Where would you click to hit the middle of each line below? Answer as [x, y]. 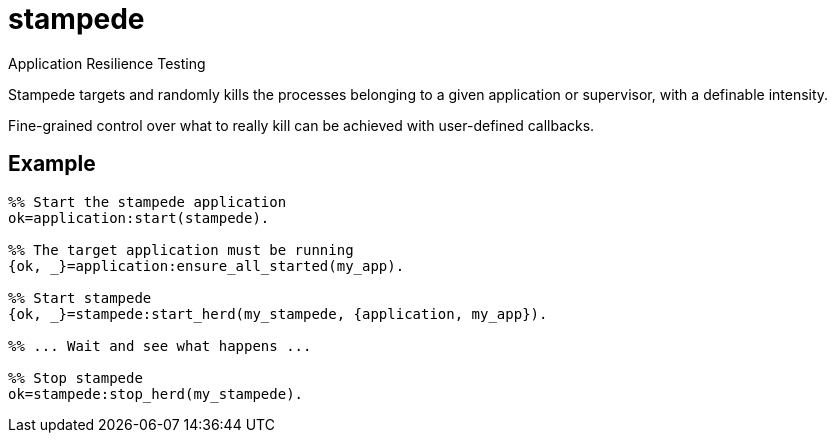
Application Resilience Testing [107, 63]
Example [52, 164]
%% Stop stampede [75, 377]
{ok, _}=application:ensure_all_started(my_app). [206, 265]
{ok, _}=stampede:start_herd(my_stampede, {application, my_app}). [278, 313]
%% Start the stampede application [147, 201]
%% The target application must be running [181, 249]
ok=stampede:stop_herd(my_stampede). [156, 393]
